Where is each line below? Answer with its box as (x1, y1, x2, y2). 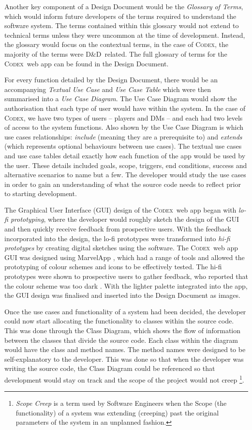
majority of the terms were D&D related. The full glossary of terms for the (4, 48, 227, 59)
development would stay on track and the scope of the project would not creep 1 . (4, 373, 244, 384)
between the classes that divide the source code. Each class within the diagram (4, 335, 238, 345)
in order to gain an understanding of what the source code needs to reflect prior (4, 179, 241, 189)
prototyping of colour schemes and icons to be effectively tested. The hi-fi (4, 261, 222, 272)
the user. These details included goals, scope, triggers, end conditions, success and (4, 160, 247, 170)
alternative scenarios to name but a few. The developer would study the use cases (4, 169, 246, 180)
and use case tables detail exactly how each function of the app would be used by (4, 150, 246, 160)
